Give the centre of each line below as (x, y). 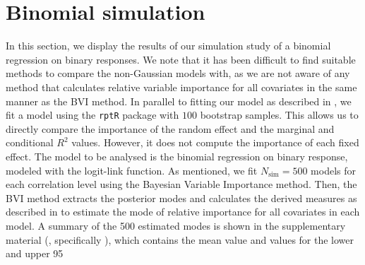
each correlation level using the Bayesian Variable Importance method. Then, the (181, 184)
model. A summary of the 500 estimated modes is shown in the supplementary (176, 225)
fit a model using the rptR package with (92, 115)
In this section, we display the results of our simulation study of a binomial (168, 46)
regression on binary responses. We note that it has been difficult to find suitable (181, 59)
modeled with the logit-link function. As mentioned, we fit (132, 170)
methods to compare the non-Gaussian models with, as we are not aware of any (178, 73)
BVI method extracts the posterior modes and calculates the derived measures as (181, 198)
